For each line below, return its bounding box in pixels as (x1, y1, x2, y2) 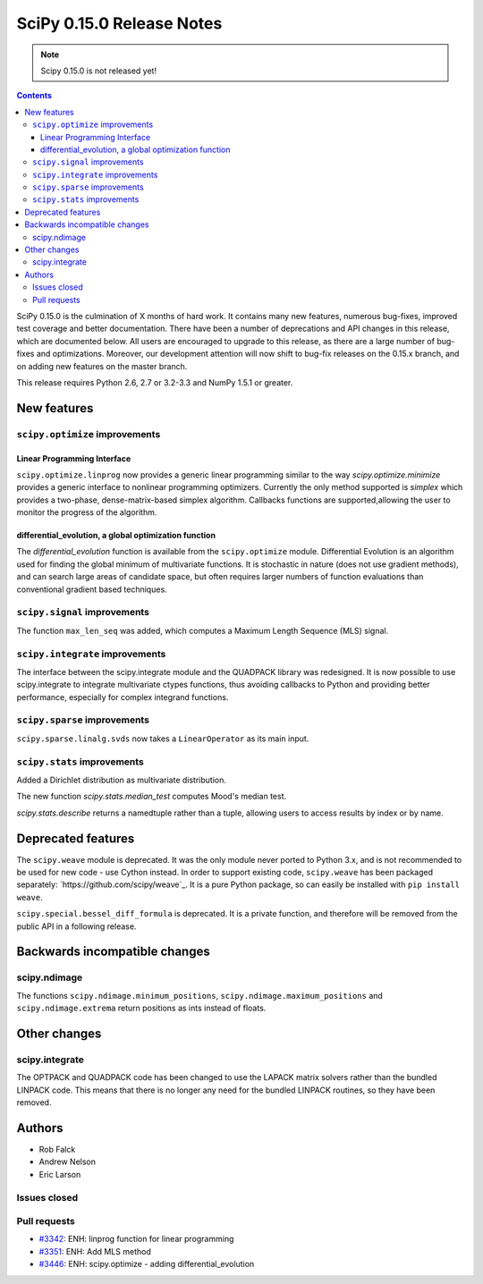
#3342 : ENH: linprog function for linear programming (38, 1234, 234, 1245)
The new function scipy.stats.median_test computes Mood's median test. (16, 791, 286, 802)
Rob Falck (38, 1145, 76, 1154)
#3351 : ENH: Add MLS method (38, 1246, 151, 1256)
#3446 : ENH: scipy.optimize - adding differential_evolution (38, 1259, 255, 1270)
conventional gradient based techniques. (16, 584, 167, 595)
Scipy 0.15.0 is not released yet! (40, 65, 157, 76)
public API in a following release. (16, 921, 137, 932)
